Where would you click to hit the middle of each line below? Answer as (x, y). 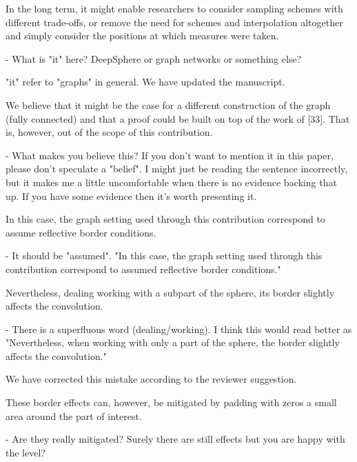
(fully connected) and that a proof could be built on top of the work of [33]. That (178, 118)
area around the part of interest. (74, 415)
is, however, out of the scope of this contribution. (109, 132)
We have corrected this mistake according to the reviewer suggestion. (151, 379)
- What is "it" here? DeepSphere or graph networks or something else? (154, 58)
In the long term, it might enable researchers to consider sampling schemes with (174, 8)
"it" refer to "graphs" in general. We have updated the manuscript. (145, 82)
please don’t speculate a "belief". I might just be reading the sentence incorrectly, (177, 169)
